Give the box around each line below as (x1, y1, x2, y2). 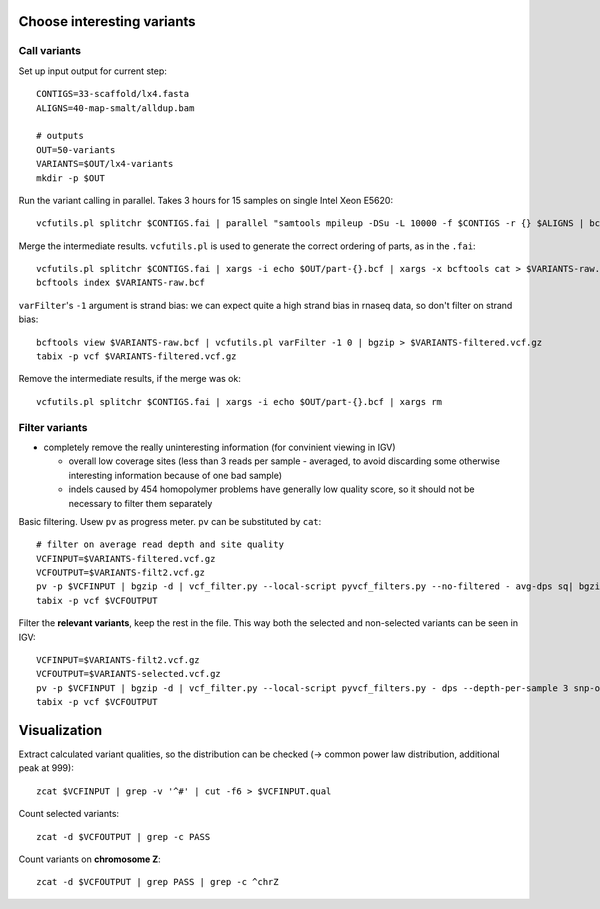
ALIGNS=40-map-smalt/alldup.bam (36, 102, 195, 114)
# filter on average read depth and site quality (36, 539, 285, 550)
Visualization (18, 722, 103, 739)
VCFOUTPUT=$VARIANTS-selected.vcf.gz (36, 668, 222, 680)
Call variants (18, 44, 82, 58)
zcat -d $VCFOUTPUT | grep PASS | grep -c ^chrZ (36, 876, 279, 888)
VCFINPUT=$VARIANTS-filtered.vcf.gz (36, 553, 216, 564)
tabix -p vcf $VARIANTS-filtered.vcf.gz (36, 351, 237, 362)
